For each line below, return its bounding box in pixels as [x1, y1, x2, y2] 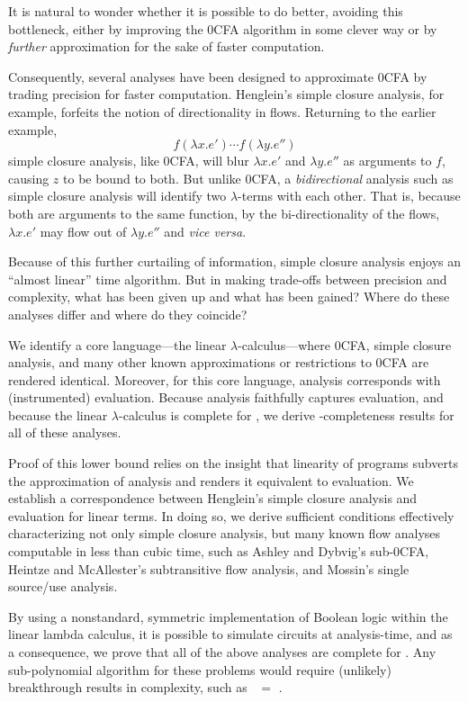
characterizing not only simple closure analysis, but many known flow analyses [8, 524, 441, 543]
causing [8, 168, 49, 187]
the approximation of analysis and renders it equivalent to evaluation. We [8, 471, 414, 490]
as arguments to [343, 151, 432, 170]
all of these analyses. [8, 423, 121, 442]
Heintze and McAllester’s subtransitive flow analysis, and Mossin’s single [8, 559, 409, 578]
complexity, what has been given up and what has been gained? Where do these [8, 287, 450, 306]
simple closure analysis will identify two [8, 186, 227, 205]
